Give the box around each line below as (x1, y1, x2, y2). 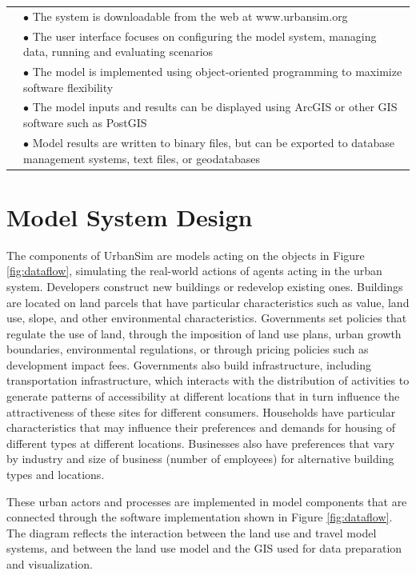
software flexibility (23, 78, 114, 95)
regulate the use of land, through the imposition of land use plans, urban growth (6, 325, 402, 341)
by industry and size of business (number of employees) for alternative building (6, 450, 394, 467)
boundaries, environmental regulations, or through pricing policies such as (6, 341, 369, 357)
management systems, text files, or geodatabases (23, 150, 261, 166)
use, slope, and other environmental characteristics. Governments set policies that (6, 309, 407, 326)
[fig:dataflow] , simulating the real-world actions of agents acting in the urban (6, 262, 382, 279)
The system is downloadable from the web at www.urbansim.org (32, 7, 348, 24)
